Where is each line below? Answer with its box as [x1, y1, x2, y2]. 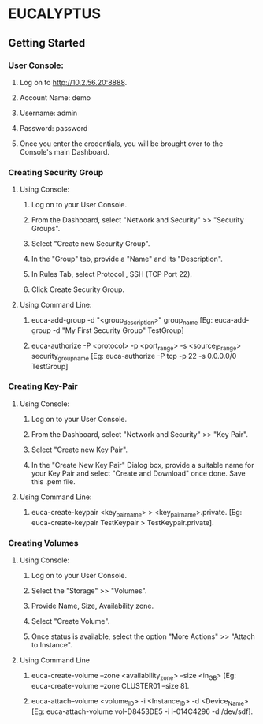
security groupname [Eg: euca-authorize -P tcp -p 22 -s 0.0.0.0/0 [31, 351, 237, 363]
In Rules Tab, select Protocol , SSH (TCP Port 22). [31, 270, 193, 279]
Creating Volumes [8, 537, 79, 548]
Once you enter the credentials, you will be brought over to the [19, 139, 224, 148]
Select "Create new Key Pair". [31, 445, 128, 454]
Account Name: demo [19, 92, 91, 103]
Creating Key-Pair [8, 381, 78, 392]
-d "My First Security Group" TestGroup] [52, 325, 184, 335]
